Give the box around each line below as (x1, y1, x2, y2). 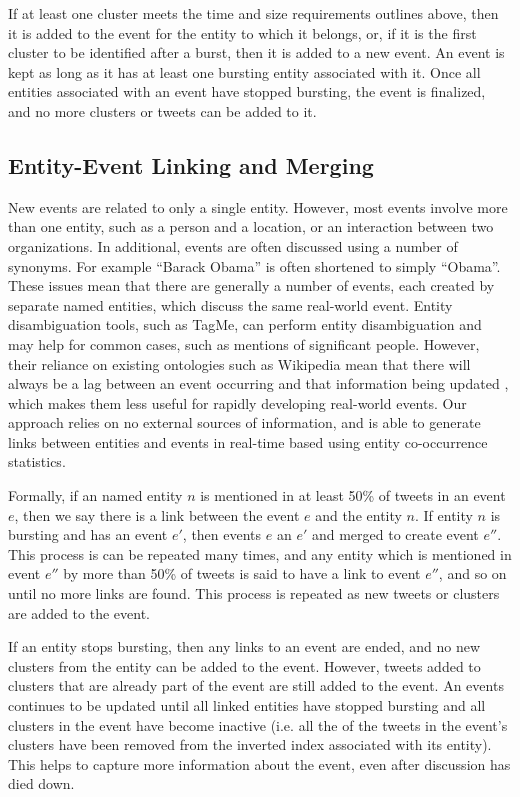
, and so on (438, 563, 507, 584)
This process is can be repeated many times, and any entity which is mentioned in (8, 543, 512, 564)
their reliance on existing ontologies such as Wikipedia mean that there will (8, 353, 471, 374)
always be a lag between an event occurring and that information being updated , (8, 373, 509, 394)
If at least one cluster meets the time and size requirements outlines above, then (8, 3, 499, 23)
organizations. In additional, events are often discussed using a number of (8, 235, 458, 256)
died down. (8, 773, 75, 794)
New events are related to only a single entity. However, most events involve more (8, 196, 508, 217)
